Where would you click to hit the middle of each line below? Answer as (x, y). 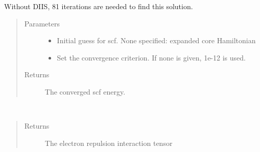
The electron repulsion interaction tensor (109, 143)
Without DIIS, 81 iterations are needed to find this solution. (99, 6)
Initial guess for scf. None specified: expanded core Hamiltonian (156, 40)
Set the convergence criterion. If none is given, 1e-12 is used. (151, 57)
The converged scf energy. (85, 91)
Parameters (42, 23)
